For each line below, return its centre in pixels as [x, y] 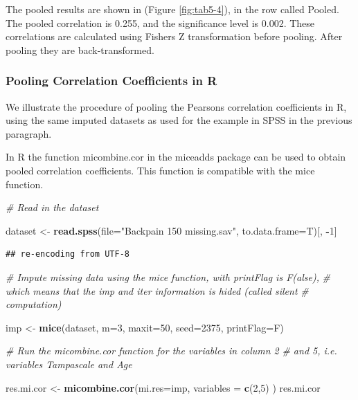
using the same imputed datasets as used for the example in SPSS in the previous [179, 120]
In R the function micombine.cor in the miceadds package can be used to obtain [176, 157]
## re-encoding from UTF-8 [68, 254]
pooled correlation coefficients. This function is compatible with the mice [160, 170]
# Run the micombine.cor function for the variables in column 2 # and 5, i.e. [171, 351]
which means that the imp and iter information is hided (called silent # [157, 290]
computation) [34, 304]
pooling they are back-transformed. [80, 49]
